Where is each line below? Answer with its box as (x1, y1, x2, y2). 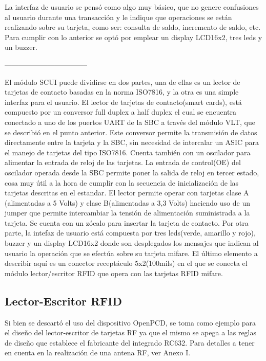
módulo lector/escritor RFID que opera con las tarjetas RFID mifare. (5, 267, 223, 278)
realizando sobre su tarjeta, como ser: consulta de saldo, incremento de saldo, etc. (5, 22, 261, 32)
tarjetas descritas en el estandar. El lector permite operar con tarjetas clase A (5, 187, 249, 198)
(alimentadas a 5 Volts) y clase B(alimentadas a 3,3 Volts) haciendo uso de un (5, 197, 250, 208)
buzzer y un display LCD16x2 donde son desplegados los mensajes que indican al (5, 238, 259, 248)
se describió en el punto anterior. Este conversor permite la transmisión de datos (5, 127, 257, 137)
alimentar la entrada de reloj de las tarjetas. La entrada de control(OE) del (5, 157, 241, 168)
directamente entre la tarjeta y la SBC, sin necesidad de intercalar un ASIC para (5, 137, 259, 148)
